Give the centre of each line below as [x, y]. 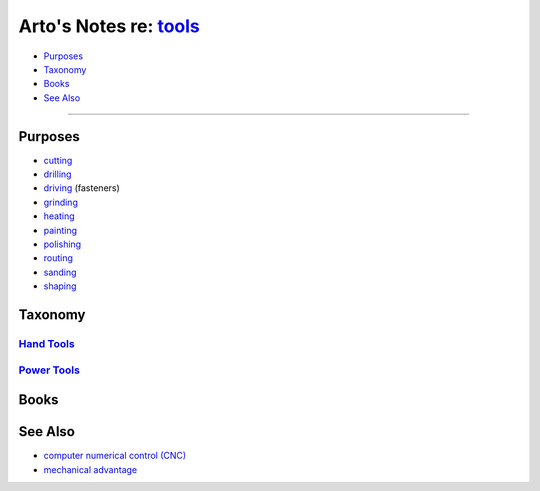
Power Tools [49, 370]
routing [58, 258]
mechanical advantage [90, 469]
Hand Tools [46, 343]
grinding [61, 202]
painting [60, 230]
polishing [62, 244]
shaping [60, 286]
